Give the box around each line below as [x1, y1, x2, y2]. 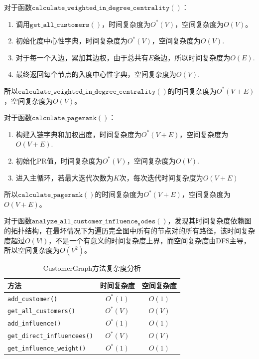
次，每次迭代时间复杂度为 [119, 172, 203, 182]
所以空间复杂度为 [4, 245, 60, 255]
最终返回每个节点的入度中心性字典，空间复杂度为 [15, 69, 176, 79]
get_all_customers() [7, 308, 76, 315]
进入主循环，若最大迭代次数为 [15, 172, 114, 182]
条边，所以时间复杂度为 [153, 52, 231, 62]
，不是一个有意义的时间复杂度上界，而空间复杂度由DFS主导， [48, 235, 251, 245]
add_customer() [7, 295, 58, 303]
